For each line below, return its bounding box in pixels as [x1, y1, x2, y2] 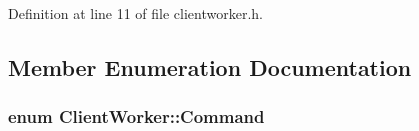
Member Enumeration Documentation [8, 51, 412, 82]
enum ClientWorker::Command [8, 104, 265, 129]
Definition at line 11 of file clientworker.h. [8, 3, 264, 23]
